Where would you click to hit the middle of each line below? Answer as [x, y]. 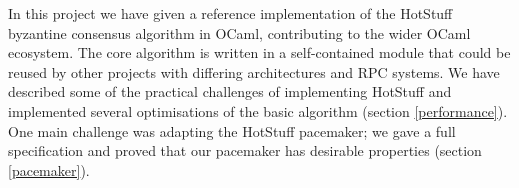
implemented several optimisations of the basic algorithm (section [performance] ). [258, 110]
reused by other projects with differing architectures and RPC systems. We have [254, 71]
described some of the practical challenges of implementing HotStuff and [230, 91]
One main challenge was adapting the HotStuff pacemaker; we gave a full [232, 130]
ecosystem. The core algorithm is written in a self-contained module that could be [259, 52]
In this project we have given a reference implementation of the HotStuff [230, 13]
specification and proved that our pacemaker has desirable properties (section [245, 150]
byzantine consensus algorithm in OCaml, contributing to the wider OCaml [239, 32]
